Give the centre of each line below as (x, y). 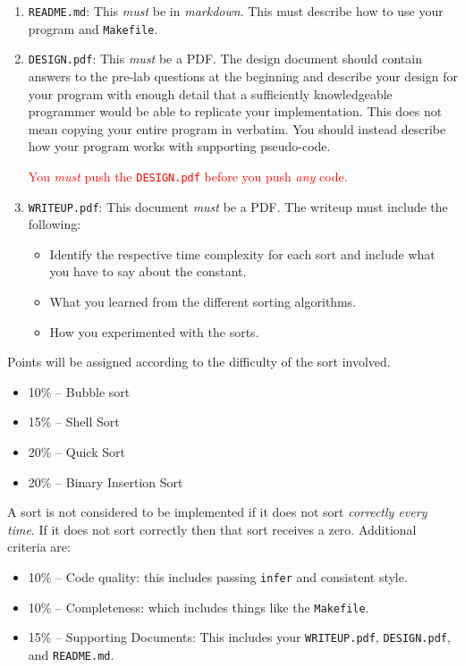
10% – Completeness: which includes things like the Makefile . (199, 607)
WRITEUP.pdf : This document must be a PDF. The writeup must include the (238, 206)
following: (55, 224)
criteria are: (39, 547)
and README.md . (71, 654)
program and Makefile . (93, 28)
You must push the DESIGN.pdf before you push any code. (188, 176)
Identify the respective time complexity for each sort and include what (242, 253)
